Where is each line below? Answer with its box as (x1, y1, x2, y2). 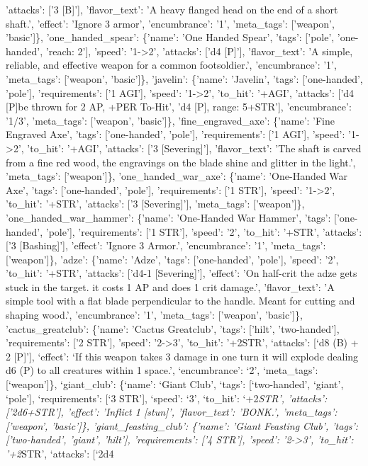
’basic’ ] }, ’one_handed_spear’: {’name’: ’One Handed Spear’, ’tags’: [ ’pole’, (6, 30, 335, 45)
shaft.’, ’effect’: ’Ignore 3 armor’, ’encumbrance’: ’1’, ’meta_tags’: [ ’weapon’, (6, 16, 335, 30)
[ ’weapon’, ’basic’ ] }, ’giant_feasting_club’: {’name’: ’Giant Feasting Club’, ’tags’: (6, 418, 359, 433)
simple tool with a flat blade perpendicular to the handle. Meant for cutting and (6, 293, 355, 308)
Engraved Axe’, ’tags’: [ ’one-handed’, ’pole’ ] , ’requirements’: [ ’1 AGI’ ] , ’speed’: (6, 127, 345, 142)
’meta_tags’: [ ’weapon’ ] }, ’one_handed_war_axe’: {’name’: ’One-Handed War (6, 169, 348, 183)
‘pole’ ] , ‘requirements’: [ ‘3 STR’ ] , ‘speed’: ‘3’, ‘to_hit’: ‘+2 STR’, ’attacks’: (6, 390, 328, 405)
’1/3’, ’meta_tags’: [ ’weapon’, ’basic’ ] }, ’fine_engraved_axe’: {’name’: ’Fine (6, 113, 335, 127)
